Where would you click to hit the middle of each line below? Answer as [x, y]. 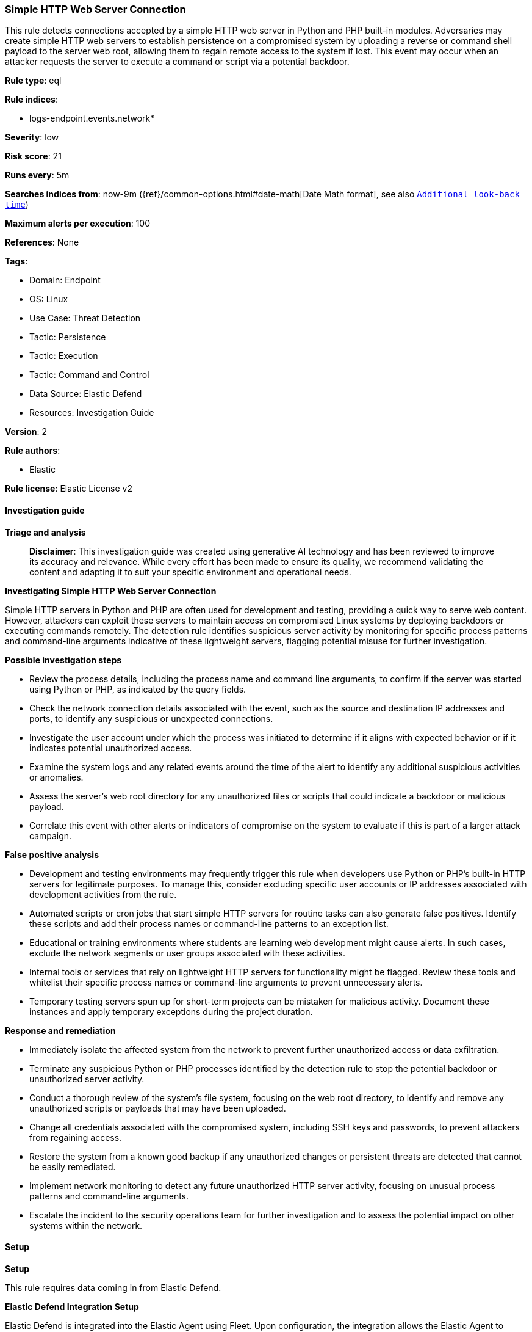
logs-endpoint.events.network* [92, 118]
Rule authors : [33, 451]
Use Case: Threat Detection [85, 318]
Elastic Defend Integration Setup [72, 1306]
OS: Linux [49, 299]
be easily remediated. [73, 1166]
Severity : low [32, 137]
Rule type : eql [33, 81]
